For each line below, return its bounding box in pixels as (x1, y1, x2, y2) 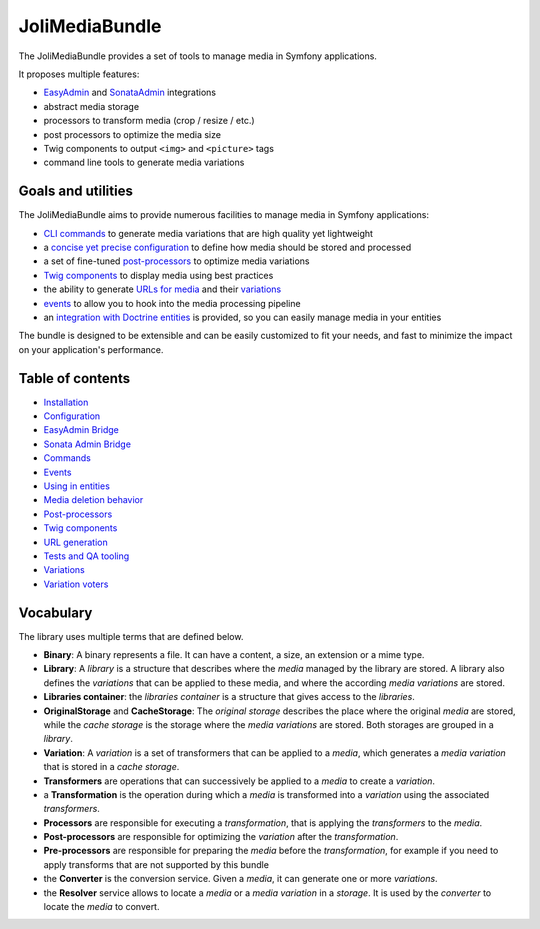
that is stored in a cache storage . (43, 761, 180, 773)
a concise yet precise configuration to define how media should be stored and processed (43, 241, 412, 253)
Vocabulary (18, 604, 93, 621)
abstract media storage (43, 100, 140, 112)
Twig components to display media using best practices (43, 269, 274, 281)
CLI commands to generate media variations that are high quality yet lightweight (43, 227, 374, 239)
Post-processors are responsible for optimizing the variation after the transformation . (43, 831, 399, 843)
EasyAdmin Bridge (43, 424, 119, 436)
